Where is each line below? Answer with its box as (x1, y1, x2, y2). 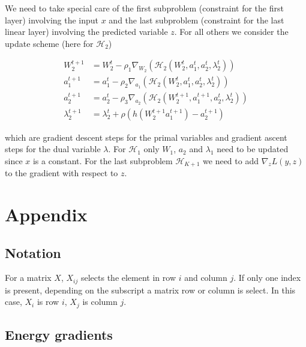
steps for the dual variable (5, 143, 101, 155)
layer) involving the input (5, 13, 99, 26)
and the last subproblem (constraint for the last (109, 13, 284, 26)
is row (37, 295, 59, 308)
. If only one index (233, 271, 301, 284)
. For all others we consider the (174, 25, 289, 38)
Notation (5, 243, 61, 262)
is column (82, 295, 118, 308)
